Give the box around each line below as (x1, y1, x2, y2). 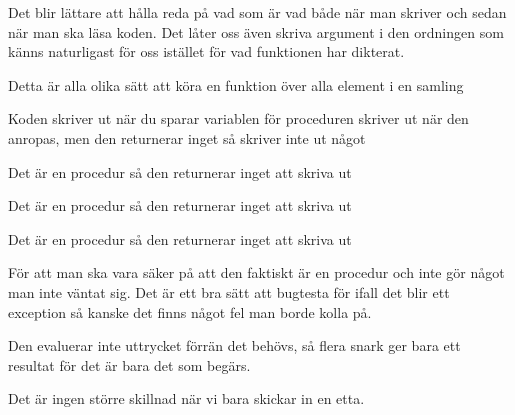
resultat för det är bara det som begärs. (8, 354, 251, 375)
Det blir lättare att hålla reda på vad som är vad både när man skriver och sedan (8, 2, 507, 22)
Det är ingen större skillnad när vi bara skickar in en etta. (8, 388, 365, 409)
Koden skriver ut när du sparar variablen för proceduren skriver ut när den (8, 108, 469, 129)
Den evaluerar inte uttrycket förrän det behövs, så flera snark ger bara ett (8, 335, 461, 356)
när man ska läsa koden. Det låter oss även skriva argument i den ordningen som (8, 21, 504, 42)
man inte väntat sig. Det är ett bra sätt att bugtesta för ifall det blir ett (8, 281, 450, 302)
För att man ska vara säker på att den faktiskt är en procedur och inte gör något (8, 262, 505, 283)
